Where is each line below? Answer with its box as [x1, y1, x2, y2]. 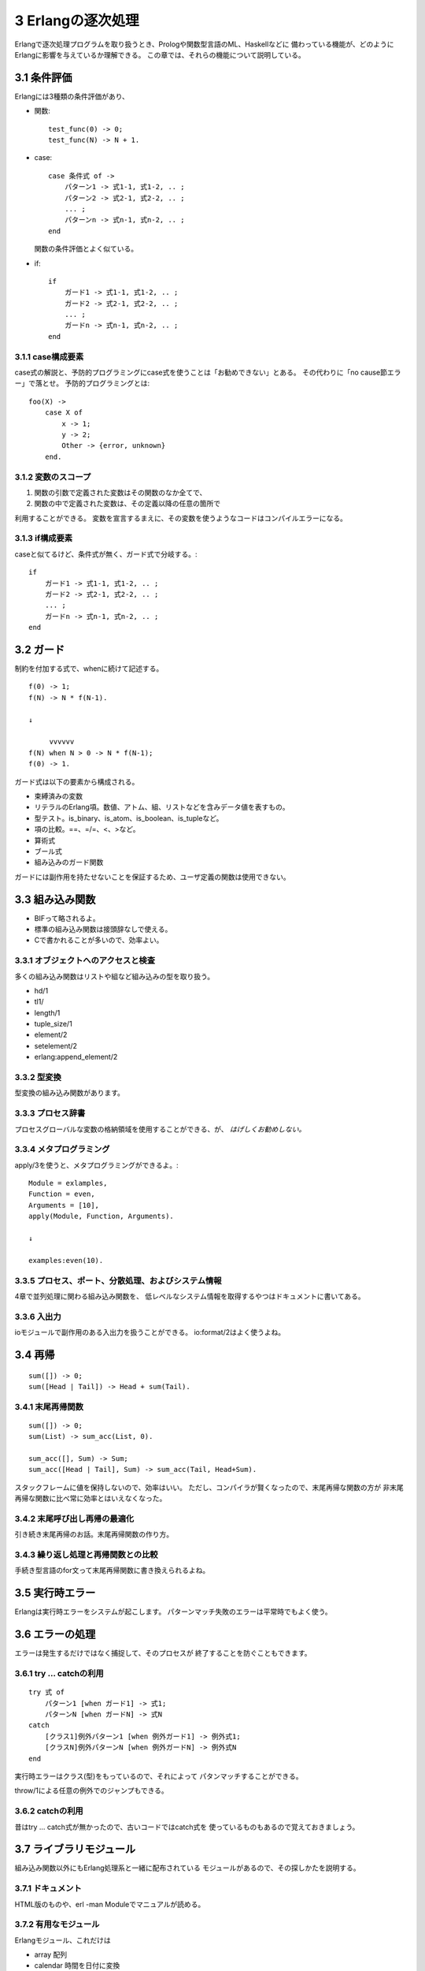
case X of [44, 408, 83, 417]
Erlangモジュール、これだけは [14, 1936, 112, 1945]
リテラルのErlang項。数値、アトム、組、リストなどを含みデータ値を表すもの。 [34, 803, 290, 812]
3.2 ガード [14, 643, 65, 656]
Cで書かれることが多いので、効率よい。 [34, 935, 164, 945]
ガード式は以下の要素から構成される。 [14, 777, 139, 786]
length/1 [34, 1008, 61, 1017]
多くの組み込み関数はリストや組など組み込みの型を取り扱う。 [14, 971, 215, 981]
